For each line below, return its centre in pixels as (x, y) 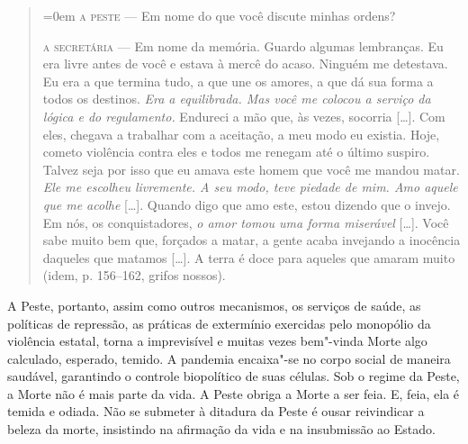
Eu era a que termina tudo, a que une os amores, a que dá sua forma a (238, 81)
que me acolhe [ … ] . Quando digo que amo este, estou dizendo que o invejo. (247, 204)
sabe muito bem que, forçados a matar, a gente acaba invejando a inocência (252, 240)
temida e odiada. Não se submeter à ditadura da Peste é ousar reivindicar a (216, 411)
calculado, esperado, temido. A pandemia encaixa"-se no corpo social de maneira (229, 358)
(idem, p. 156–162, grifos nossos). (134, 275)
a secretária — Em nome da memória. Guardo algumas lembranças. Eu (243, 45)
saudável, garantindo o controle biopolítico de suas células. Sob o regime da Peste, (234, 376)
